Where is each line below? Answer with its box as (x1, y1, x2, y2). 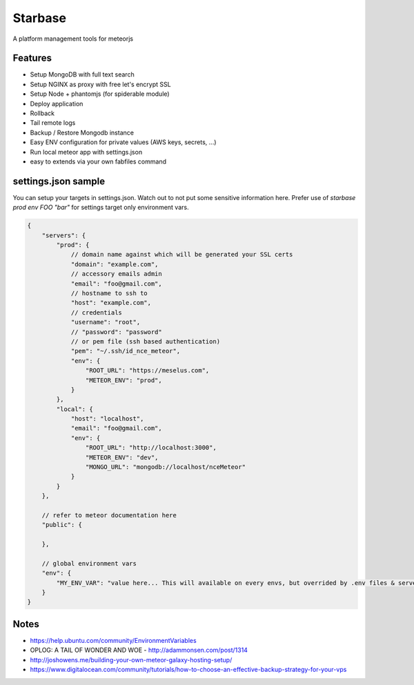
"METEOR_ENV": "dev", (85, 453, 159, 461)
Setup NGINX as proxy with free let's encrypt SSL (30, 80, 172, 88)
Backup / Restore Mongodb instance (30, 128, 135, 137)
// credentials (70, 308, 122, 317)
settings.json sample (12, 175, 106, 187)
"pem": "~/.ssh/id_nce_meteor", (70, 347, 181, 355)
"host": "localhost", (70, 415, 144, 423)
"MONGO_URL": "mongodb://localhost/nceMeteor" (85, 463, 246, 471)
